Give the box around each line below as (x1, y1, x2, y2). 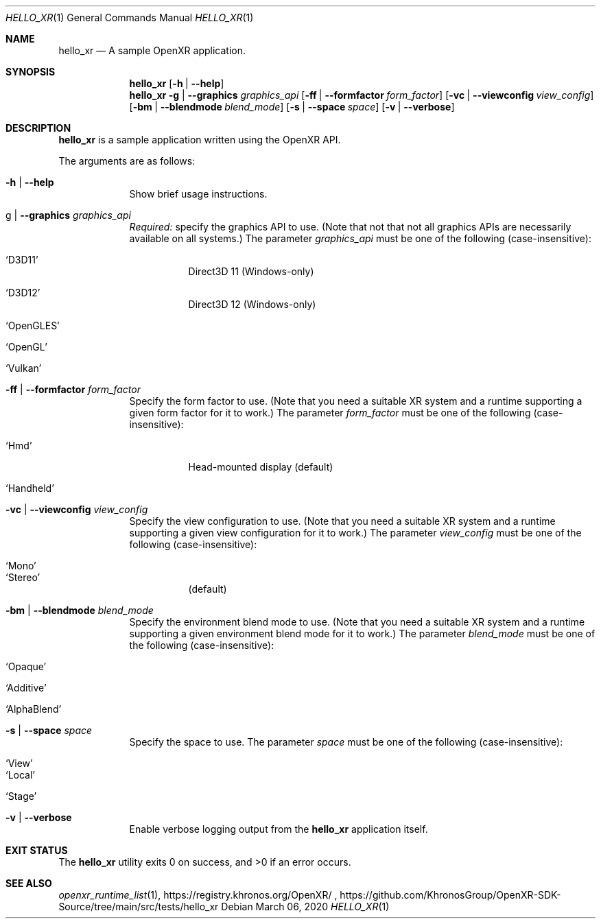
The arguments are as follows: (58, 155, 196, 167)
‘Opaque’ (5, 661, 47, 672)
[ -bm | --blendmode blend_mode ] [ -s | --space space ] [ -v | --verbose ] (129, 101, 455, 112)
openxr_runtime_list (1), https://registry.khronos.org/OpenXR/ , (58, 889, 338, 901)
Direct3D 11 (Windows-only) (188, 265, 314, 277)
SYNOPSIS (5, 66, 56, 78)
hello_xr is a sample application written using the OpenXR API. (58, 134, 341, 145)
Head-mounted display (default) (188, 461, 333, 473)
